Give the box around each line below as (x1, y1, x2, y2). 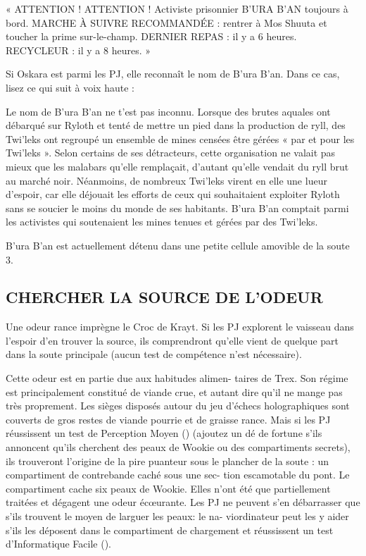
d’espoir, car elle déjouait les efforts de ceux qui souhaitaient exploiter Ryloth (6, 187, 340, 202)
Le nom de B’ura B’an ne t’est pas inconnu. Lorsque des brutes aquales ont (6, 104, 331, 118)
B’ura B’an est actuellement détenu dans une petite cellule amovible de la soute (6, 237, 350, 252)
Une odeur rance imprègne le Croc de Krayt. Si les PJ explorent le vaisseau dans (6, 319, 354, 334)
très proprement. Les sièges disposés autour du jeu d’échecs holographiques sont (6, 398, 350, 413)
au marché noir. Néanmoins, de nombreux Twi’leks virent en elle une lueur (6, 173, 327, 187)
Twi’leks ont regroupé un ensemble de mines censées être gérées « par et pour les (6, 131, 355, 146)
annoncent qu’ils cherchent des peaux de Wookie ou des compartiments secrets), (6, 440, 351, 455)
